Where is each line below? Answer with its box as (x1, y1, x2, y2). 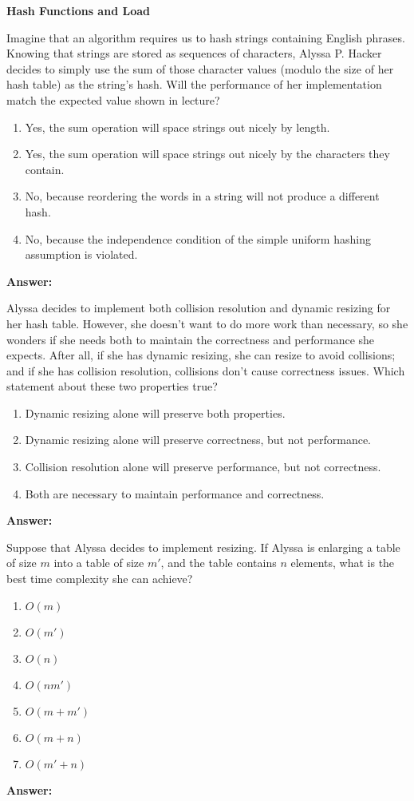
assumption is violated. (25, 246, 138, 263)
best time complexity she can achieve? (6, 570, 193, 587)
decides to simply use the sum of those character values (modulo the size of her (6, 60, 394, 77)
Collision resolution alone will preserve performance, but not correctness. (25, 458, 381, 475)
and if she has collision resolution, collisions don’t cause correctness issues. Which (6, 362, 405, 379)
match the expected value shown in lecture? (6, 91, 220, 108)
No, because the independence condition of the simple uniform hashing (25, 230, 371, 247)
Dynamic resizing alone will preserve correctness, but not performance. (25, 431, 371, 448)
